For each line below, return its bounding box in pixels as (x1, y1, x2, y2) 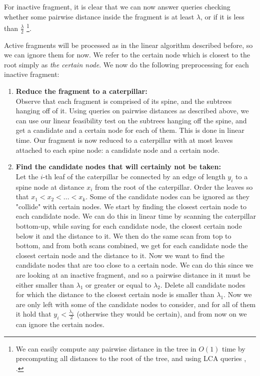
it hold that (15, 309, 51, 319)
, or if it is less (200, 11, 244, 21)
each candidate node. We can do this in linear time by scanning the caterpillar (15, 211, 256, 221)
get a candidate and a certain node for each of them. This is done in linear (15, 125, 244, 135)
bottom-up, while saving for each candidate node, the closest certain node (15, 220, 242, 231)
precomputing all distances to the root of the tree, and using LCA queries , (15, 353, 246, 364)
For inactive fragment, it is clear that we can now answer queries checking (4, 1, 230, 11)
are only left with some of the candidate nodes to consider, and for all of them (15, 299, 256, 309)
